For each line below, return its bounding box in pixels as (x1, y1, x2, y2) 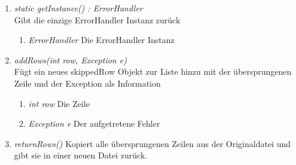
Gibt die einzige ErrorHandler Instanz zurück (14, 13, 181, 26)
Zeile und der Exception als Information (14, 77, 161, 89)
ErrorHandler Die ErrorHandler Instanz (28, 33, 175, 46)
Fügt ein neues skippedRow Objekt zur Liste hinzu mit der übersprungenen (14, 65, 292, 78)
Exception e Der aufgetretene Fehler (28, 117, 160, 130)
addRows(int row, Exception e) (14, 53, 127, 66)
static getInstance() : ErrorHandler (14, 2, 143, 14)
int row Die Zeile (28, 97, 90, 109)
